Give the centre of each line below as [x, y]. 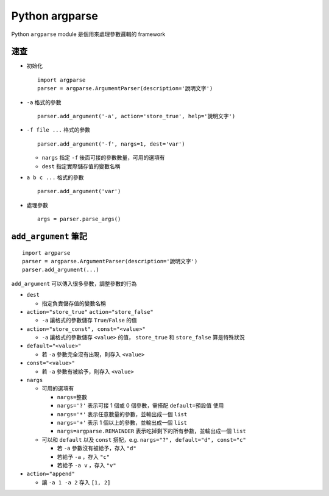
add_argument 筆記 [49, 236]
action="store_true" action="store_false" [90, 312]
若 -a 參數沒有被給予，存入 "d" [97, 448]
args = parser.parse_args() [79, 219]
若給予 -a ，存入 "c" [83, 456]
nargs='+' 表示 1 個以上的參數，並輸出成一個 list [122, 422]
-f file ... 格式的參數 [58, 130]
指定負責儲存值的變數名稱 [74, 303]
